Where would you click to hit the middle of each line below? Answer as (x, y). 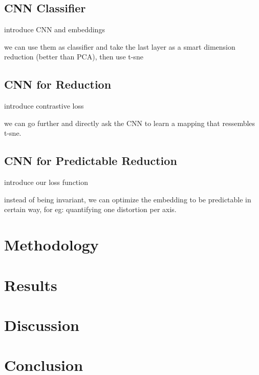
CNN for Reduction (58, 84)
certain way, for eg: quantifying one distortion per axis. (90, 209)
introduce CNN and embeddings (55, 29)
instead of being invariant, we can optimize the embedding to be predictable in (128, 199)
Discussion (42, 325)
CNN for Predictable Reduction (91, 161)
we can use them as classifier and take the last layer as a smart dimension (120, 46)
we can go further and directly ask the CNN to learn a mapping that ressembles (130, 123)
